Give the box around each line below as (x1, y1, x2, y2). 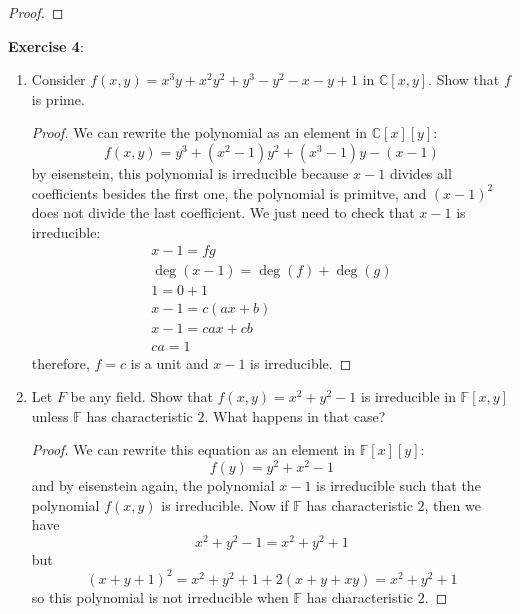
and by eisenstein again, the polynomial (31, 474, 275, 495)
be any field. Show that (70, 386, 213, 407)
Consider (31, 69, 86, 90)
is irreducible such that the (316, 474, 481, 495)
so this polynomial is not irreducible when (31, 586, 289, 607)
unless (31, 405, 69, 426)
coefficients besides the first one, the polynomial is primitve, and (31, 182, 427, 203)
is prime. (31, 88, 85, 109)
